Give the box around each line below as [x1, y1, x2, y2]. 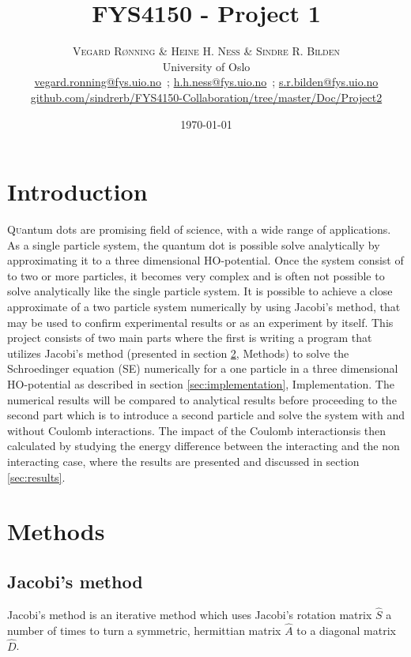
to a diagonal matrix [296, 621, 396, 638]
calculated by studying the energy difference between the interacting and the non [7, 437, 400, 454]
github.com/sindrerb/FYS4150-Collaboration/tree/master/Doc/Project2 [30, 88, 383, 105]
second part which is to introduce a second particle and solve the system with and [7, 407, 405, 423]
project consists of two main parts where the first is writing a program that [7, 329, 372, 346]
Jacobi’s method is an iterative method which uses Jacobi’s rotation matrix [7, 606, 372, 622]
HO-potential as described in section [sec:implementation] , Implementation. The [7, 375, 394, 392]
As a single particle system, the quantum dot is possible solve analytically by [7, 236, 380, 253]
